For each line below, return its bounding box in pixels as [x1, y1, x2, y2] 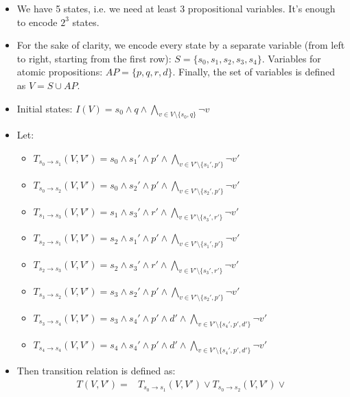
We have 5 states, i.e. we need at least [16, 1, 177, 15]
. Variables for [261, 51, 321, 65]
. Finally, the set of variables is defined [172, 64, 336, 79]
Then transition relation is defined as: [16, 363, 176, 378]
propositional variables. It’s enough [187, 1, 336, 15]
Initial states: [16, 101, 73, 115]
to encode [16, 14, 58, 29]
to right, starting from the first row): [16, 51, 172, 65]
